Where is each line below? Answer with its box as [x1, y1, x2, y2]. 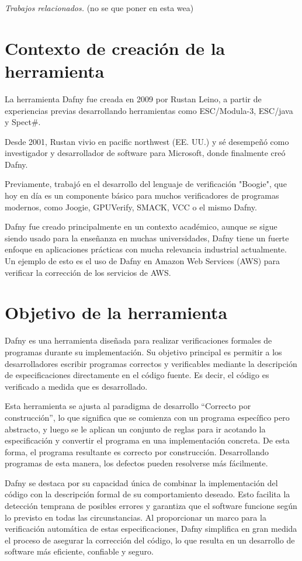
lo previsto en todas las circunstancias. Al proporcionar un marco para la [5, 511, 266, 523]
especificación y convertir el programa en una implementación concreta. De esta [5, 434, 290, 446]
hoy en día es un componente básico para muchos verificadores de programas [5, 189, 279, 202]
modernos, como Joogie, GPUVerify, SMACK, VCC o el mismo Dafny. [5, 200, 257, 213]
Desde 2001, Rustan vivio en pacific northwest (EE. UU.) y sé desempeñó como [5, 135, 289, 147]
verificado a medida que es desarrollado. [5, 380, 148, 392]
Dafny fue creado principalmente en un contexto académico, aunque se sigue [5, 220, 277, 233]
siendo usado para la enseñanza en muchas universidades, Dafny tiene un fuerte [5, 231, 289, 244]
